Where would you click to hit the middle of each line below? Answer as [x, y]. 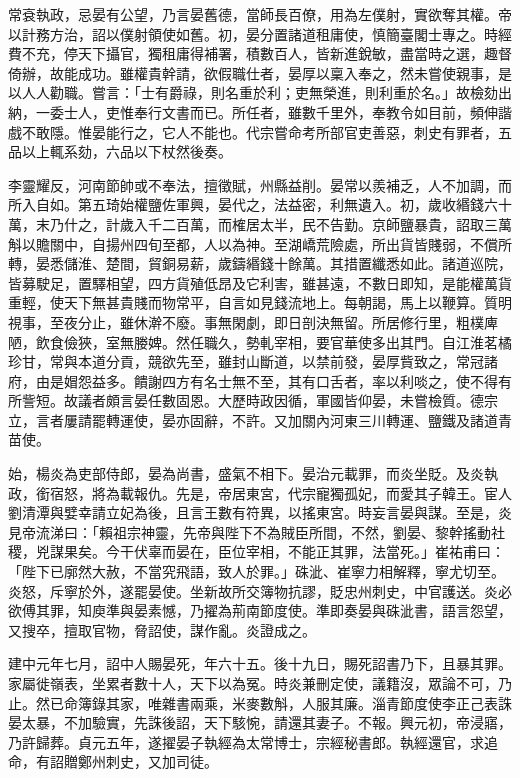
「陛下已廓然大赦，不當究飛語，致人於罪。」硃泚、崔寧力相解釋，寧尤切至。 [256, 571]
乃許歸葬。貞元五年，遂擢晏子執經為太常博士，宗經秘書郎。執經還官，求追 [253, 741]
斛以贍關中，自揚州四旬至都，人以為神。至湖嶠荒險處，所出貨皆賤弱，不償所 [260, 243]
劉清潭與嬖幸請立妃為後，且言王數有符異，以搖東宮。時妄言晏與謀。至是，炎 [260, 512]
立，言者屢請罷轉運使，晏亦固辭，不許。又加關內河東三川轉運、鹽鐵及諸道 [253, 419]
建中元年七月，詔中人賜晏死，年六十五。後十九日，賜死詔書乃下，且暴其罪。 [260, 663]
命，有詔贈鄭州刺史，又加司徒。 [113, 761]
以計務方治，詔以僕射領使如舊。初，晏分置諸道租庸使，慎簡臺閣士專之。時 [253, 33]
